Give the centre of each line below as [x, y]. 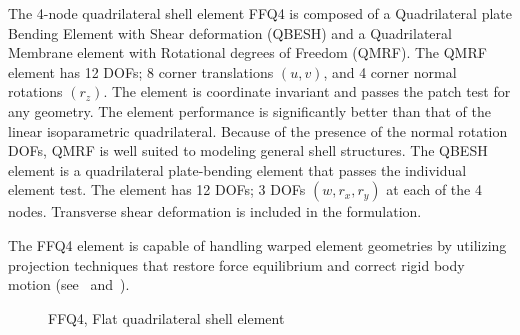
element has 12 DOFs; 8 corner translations [141, 71]
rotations [35, 91]
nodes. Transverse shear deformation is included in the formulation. [215, 211]
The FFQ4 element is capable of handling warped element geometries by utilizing [257, 244]
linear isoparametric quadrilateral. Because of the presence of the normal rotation [258, 130]
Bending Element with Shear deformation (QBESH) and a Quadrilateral [230, 32]
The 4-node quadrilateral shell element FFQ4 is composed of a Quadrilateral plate [260, 13]
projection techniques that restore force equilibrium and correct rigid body [236, 264]
